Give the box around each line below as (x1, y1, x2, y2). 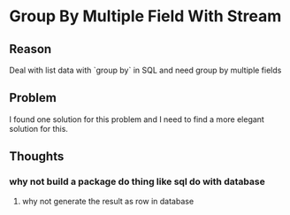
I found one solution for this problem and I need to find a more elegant (9, 113, 265, 125)
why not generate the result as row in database (21, 196, 195, 206)
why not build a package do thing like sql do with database (9, 175, 265, 188)
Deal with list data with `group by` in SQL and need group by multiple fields (9, 65, 282, 75)
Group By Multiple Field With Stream (9, 6, 282, 27)
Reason (9, 42, 52, 57)
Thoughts (9, 149, 65, 165)
